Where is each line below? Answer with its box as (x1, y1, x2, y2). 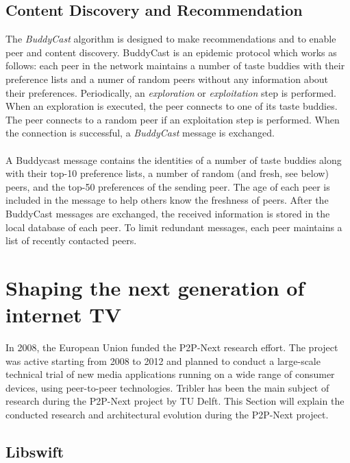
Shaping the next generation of (5, 273, 305, 301)
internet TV (5, 300, 122, 329)
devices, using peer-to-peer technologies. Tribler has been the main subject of (5, 380, 329, 394)
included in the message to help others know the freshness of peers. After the (5, 193, 329, 207)
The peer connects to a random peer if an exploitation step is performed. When (5, 112, 340, 126)
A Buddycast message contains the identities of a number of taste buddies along (5, 152, 342, 167)
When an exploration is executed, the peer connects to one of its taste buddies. (5, 99, 338, 113)
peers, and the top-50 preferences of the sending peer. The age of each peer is (5, 179, 330, 193)
